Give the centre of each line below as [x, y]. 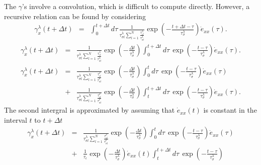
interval [16, 119]
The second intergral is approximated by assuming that [90, 110]
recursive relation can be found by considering [75, 16]
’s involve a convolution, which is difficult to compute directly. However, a [136, 6]
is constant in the [230, 110]
